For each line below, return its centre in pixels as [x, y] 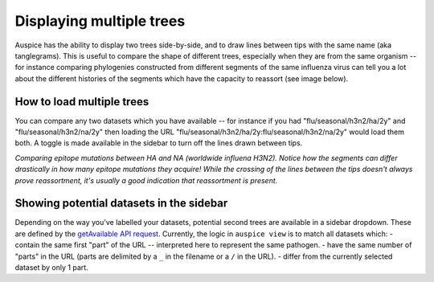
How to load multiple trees [82, 102]
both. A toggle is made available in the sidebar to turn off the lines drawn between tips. [159, 143]
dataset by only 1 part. [51, 268]
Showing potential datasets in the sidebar [121, 204]
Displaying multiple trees [100, 21]
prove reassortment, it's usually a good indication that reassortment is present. [146, 180]
